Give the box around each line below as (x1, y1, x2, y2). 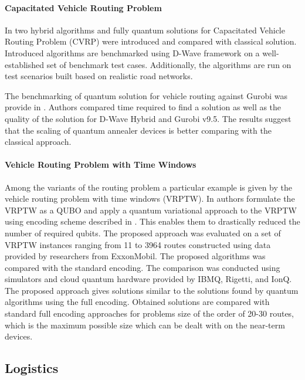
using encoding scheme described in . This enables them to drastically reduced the (5, 215, 300, 228)
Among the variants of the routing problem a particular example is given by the (5, 181, 292, 193)
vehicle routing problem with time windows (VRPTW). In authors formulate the (5, 192, 295, 205)
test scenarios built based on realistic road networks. (5, 70, 193, 82)
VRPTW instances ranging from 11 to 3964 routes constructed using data (5, 238, 271, 250)
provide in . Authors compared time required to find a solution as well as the (5, 101, 282, 113)
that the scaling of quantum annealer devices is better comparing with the (5, 124, 272, 136)
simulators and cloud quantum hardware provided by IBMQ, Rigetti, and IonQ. (5, 273, 292, 285)
